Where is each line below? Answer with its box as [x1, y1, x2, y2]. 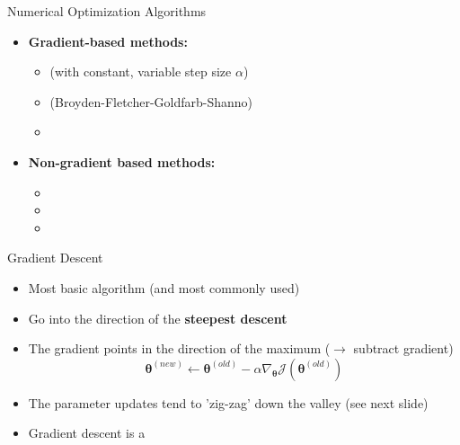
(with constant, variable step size [49, 62, 232, 81]
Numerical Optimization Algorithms [7, 2, 207, 20]
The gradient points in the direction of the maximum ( [28, 339, 331, 358]
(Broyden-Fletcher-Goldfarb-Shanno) [49, 92, 253, 111]
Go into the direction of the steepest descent [28, 308, 287, 327]
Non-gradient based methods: [28, 152, 216, 171]
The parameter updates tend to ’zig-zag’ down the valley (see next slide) [28, 393, 429, 412]
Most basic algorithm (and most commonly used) [28, 278, 300, 297]
